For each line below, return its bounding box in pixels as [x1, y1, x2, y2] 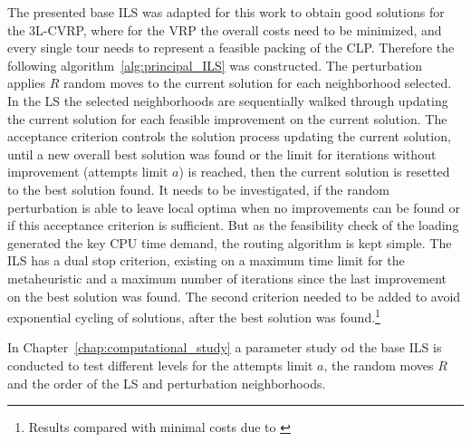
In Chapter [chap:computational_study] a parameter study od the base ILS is [7, 338, 442, 357]
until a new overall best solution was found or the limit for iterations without [7, 144, 437, 163]
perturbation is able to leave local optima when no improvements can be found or [7, 197, 461, 216]
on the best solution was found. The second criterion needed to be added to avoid [7, 286, 461, 305]
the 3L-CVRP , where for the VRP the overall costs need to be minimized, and [7, 20, 442, 39]
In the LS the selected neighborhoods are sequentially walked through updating [7, 91, 448, 110]
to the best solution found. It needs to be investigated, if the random [7, 179, 389, 198]
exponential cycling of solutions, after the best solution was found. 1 [7, 305, 380, 326]
